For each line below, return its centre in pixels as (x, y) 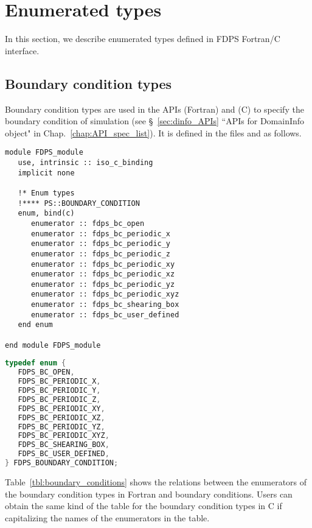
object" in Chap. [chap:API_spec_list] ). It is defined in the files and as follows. (153, 132)
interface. (22, 50)
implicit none (46, 173)
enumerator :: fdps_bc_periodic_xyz (105, 294)
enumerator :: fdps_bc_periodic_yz (103, 284)
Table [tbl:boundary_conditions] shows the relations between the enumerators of (156, 481)
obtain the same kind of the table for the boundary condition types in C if (144, 506)
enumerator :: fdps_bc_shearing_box (105, 305)
